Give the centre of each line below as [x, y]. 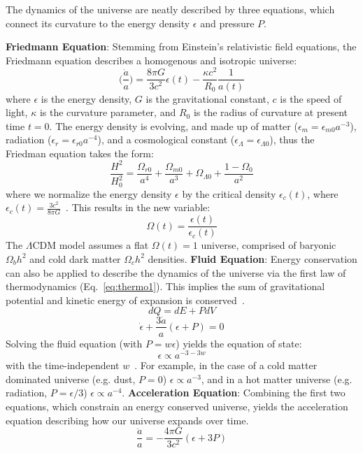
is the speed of [311, 98]
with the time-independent [63, 365]
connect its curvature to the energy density [98, 23]
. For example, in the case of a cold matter [226, 365]
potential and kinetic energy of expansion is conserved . [125, 300]
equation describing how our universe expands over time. [127, 420]
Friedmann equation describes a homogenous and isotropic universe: [151, 60]
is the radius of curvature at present [270, 112]
